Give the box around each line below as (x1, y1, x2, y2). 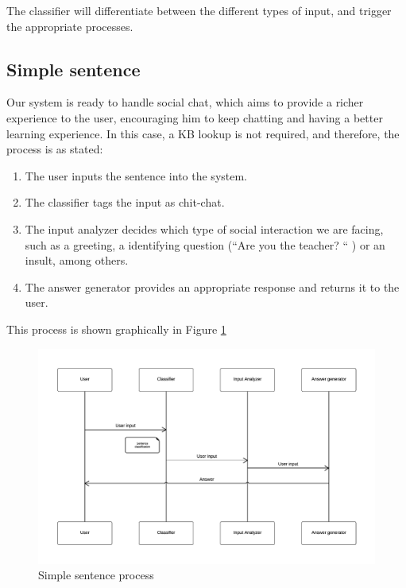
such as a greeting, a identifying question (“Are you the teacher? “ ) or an (25, 236, 385, 253)
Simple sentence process (38, 567, 154, 583)
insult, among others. (25, 252, 129, 269)
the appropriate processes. (6, 17, 133, 34)
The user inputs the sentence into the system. (25, 167, 248, 184)
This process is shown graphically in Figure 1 (6, 320, 226, 337)
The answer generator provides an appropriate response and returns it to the (25, 278, 400, 295)
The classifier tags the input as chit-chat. (25, 194, 225, 211)
